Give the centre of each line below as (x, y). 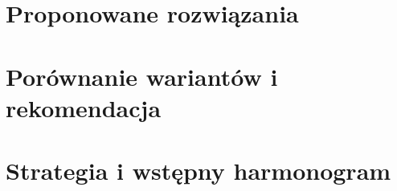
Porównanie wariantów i (142, 76)
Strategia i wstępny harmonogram (198, 171)
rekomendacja (84, 107)
